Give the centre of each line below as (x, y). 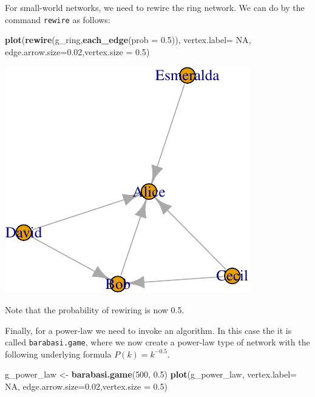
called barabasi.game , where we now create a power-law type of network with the (157, 342)
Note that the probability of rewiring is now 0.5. (95, 310)
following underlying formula (58, 354)
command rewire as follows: (58, 19)
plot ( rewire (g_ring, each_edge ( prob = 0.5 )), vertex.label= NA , (128, 40)
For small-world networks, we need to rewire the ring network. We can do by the (155, 7)
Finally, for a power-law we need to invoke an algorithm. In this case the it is (148, 330)
